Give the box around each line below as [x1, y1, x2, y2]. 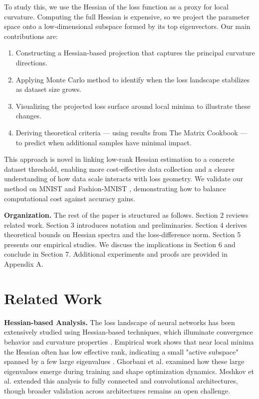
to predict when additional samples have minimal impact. [15, 137, 192, 147]
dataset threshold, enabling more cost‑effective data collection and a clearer [4, 163, 235, 174]
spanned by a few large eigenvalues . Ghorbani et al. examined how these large [4, 356, 245, 367]
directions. [15, 57, 47, 67]
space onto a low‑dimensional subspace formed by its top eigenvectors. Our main [4, 21, 251, 31]
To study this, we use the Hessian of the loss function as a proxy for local [4, 1, 229, 11]
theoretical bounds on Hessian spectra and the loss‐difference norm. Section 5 [4, 229, 241, 240]
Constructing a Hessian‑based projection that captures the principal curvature [15, 47, 255, 58]
